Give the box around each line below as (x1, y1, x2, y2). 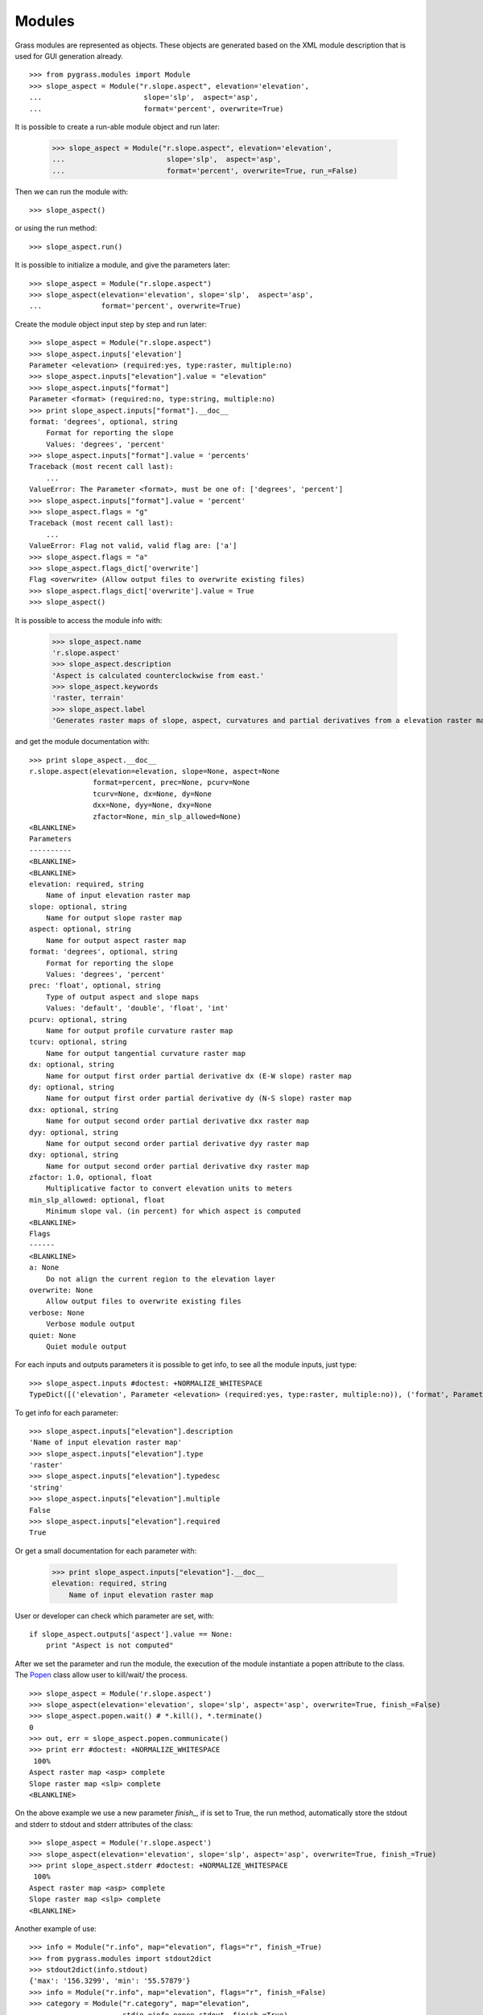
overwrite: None (29, 1286, 93, 1294)
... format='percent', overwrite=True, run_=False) (52, 166, 358, 175)
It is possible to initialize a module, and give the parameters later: (14, 260, 231, 270)
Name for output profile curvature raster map (45, 1026, 233, 1035)
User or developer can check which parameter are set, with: (14, 1610, 215, 1620)
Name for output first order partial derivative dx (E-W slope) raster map (45, 1071, 352, 1080)
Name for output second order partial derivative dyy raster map (45, 1139, 310, 1148)
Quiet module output (45, 1342, 127, 1351)
